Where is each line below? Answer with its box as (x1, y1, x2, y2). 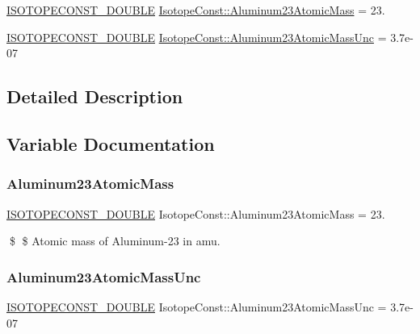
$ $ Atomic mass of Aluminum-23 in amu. (9, 232, 220, 249)
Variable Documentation (6, 131, 215, 156)
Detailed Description (6, 84, 183, 109)
